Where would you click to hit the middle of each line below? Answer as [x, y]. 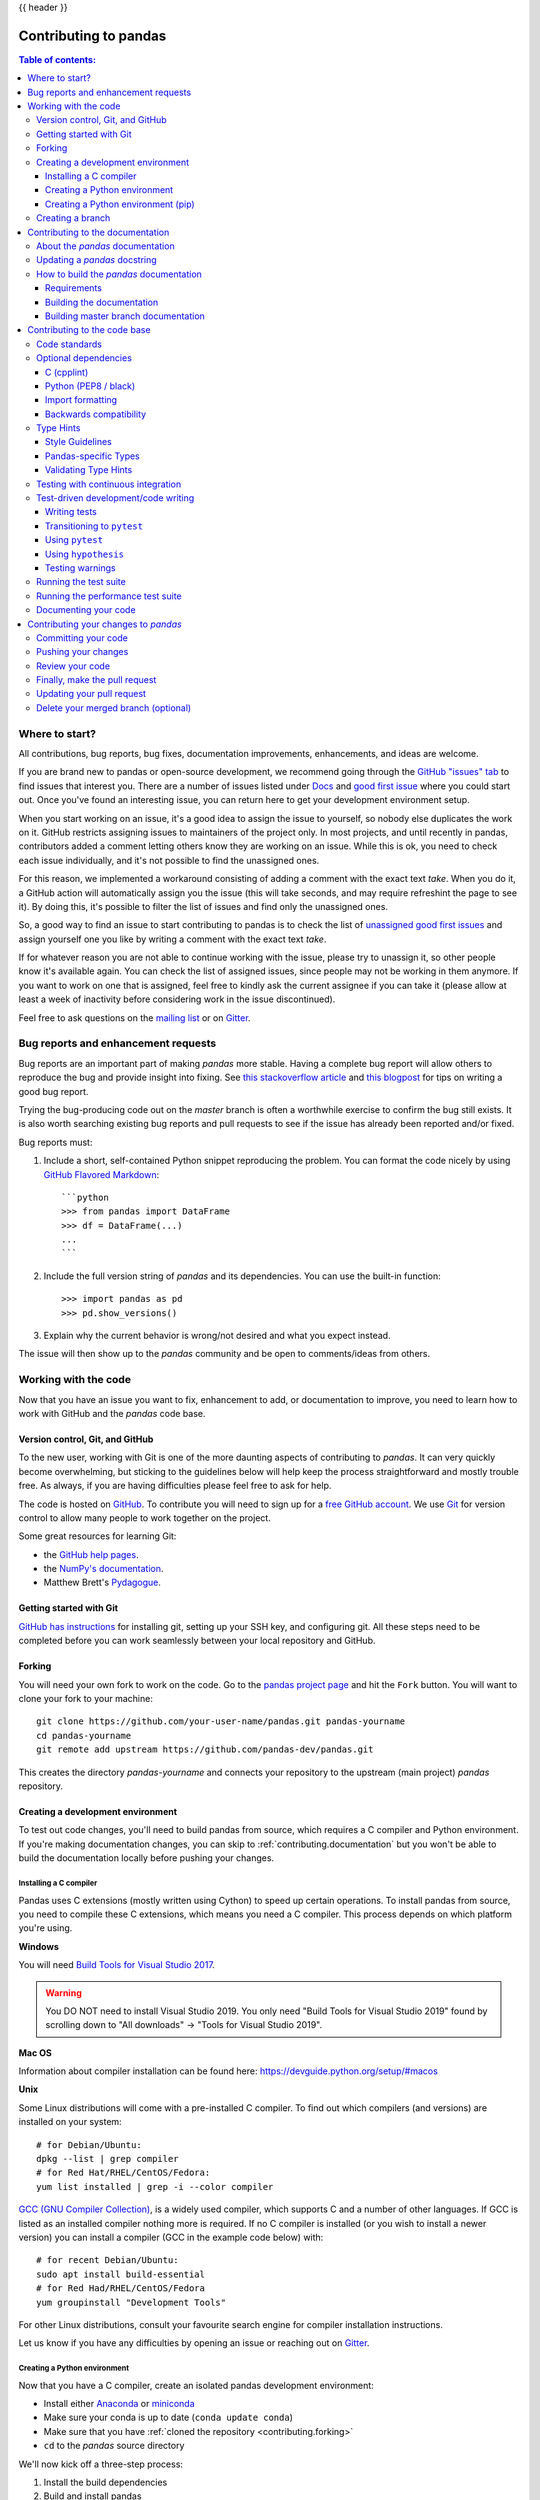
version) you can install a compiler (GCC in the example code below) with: [171, 2237]
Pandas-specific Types [92, 456]
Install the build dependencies [105, 2482]
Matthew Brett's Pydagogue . [102, 1582]
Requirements [73, 288]
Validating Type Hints [89, 470]
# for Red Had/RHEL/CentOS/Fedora [120, 2288]
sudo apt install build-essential [120, 2274]
